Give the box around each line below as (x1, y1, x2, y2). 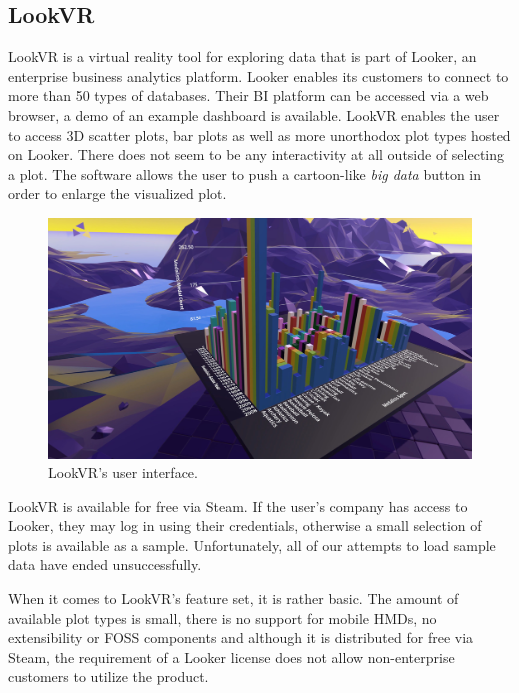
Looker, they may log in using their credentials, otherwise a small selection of (8, 515, 482, 536)
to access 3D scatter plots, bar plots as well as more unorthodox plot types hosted (8, 124, 511, 145)
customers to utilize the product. (8, 666, 209, 687)
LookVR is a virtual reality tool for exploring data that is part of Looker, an (8, 46, 477, 67)
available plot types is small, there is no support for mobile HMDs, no (8, 607, 437, 628)
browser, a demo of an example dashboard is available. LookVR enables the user (8, 104, 500, 125)
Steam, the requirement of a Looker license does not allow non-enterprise (8, 646, 455, 667)
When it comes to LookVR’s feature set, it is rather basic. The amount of (8, 588, 459, 609)
